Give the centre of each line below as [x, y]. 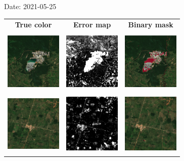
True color [33, 25]
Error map [92, 25]
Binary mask [151, 25]
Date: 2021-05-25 [30, 6]
